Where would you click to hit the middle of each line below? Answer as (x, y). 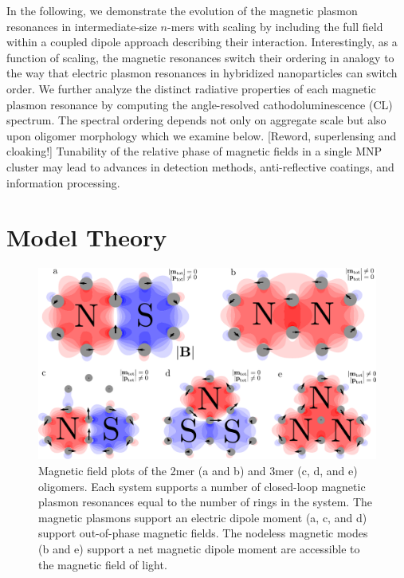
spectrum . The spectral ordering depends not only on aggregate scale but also (196, 120)
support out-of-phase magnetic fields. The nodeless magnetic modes (203, 533)
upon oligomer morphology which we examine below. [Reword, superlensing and (202, 135)
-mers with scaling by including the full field (275, 26)
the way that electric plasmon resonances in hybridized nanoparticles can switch (202, 73)
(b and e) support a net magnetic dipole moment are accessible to (199, 548)
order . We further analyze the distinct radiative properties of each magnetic (191, 88)
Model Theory (87, 237)
